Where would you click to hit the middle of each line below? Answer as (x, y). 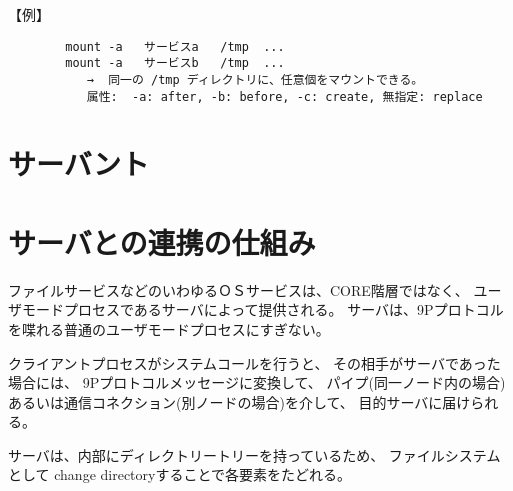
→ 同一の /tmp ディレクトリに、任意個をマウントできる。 (255, 79)
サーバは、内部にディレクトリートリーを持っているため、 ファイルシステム (254, 454)
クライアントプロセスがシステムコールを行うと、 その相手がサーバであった (254, 362)
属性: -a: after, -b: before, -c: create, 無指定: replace (284, 96)
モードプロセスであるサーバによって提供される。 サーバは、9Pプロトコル (262, 309)
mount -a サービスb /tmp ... (175, 63)
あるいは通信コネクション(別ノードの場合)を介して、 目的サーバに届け (239, 401)
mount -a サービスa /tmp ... (175, 46)
